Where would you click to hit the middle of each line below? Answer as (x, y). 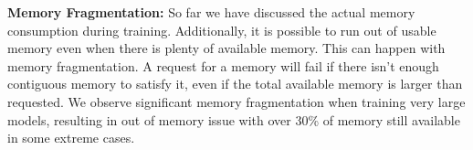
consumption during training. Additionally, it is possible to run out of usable (222, 30)
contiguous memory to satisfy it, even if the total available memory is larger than (235, 84)
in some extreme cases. (71, 138)
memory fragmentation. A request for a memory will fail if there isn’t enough (223, 65)
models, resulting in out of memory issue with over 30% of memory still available (234, 119)
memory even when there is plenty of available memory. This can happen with (226, 48)
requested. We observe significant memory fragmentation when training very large (236, 101)
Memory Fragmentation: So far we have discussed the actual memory (211, 12)
